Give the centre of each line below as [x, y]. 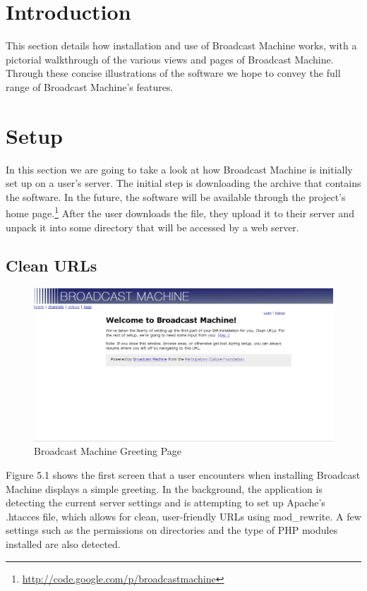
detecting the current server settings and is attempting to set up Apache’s [166, 502]
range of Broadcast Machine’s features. [90, 86]
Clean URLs [52, 265]
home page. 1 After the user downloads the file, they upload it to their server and [180, 212]
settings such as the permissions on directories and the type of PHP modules [172, 530]
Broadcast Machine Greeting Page [108, 451]
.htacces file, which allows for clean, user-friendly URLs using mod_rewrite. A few [183, 516]
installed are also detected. [63, 543]
